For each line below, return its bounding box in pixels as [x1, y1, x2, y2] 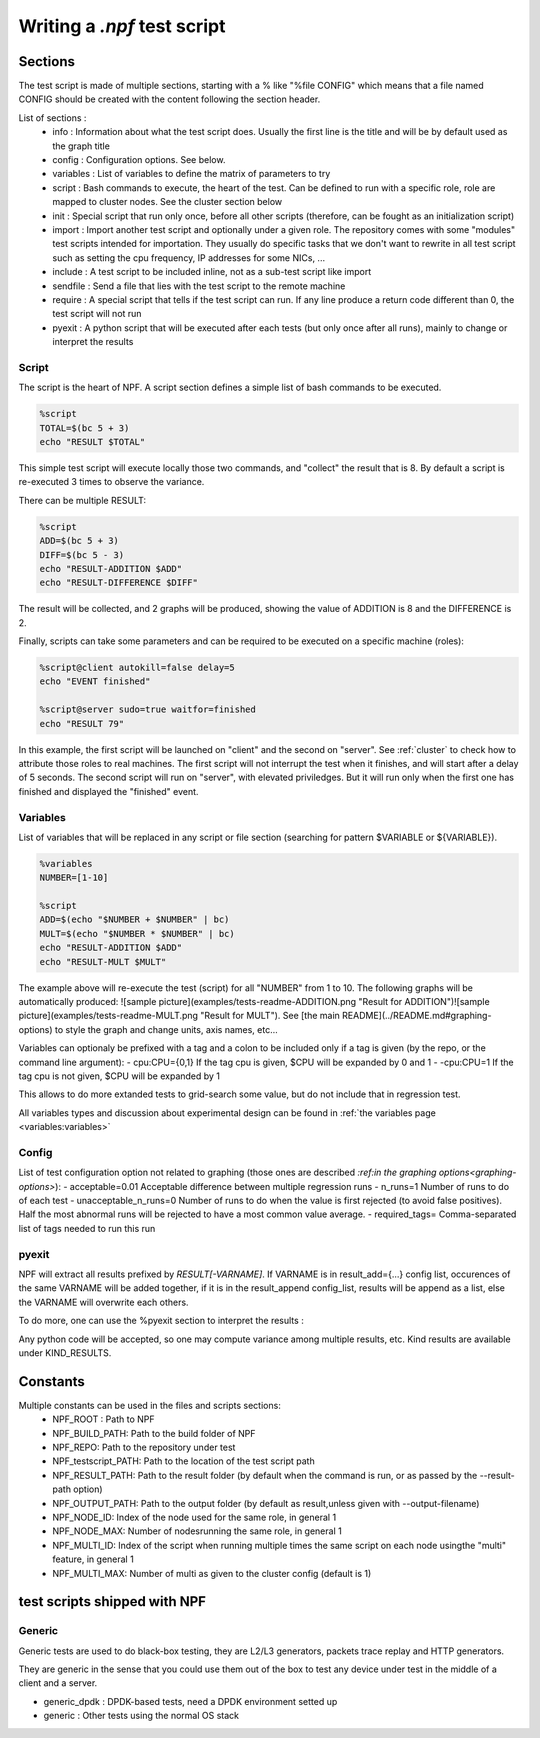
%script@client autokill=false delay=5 [39, 662, 235, 674]
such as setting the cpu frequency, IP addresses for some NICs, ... [52, 251, 325, 264]
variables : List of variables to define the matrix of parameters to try [52, 168, 331, 180]
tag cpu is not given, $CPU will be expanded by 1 [18, 1070, 220, 1082]
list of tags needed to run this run [18, 1222, 156, 1234]
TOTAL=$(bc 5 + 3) [39, 422, 130, 434]
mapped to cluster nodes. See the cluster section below [52, 196, 283, 208]
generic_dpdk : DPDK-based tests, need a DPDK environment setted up [43, 1695, 338, 1707]
